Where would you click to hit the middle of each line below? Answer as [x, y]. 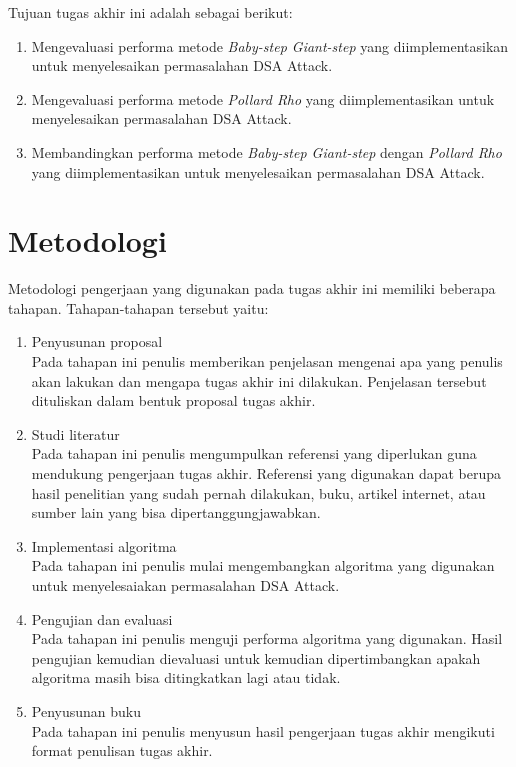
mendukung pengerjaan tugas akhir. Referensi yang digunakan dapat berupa [266, 473]
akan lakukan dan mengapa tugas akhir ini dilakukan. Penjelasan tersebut [259, 380]
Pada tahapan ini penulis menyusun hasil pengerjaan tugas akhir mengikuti [263, 730]
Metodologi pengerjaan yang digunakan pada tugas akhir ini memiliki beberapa [252, 288]
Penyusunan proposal [97, 341]
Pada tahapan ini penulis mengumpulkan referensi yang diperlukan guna [254, 453]
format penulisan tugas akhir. [122, 750]
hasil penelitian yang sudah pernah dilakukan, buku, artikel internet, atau [258, 492]
